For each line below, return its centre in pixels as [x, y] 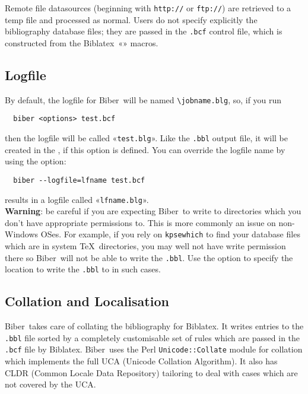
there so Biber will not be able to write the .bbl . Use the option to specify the [149, 257]
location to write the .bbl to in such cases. [83, 269]
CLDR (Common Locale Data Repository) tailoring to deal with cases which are [151, 372]
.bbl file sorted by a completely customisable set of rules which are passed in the [153, 337]
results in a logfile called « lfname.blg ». [77, 199]
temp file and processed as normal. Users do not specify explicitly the [131, 19]
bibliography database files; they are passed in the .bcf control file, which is [144, 31]
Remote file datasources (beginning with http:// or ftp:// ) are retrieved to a [148, 8]
